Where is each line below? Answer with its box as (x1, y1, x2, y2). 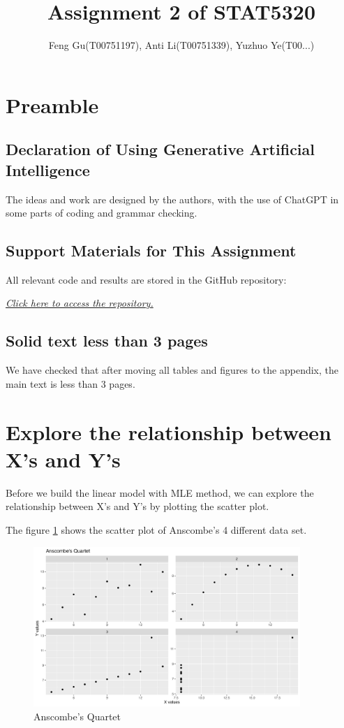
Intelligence (6, 159, 90, 180)
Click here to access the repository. (6, 296, 154, 310)
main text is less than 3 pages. (6, 376, 135, 391)
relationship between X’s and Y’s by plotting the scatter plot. (6, 499, 269, 514)
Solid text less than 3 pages (6, 330, 208, 351)
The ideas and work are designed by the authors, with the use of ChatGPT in (6, 191, 339, 206)
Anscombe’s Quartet (33, 708, 121, 723)
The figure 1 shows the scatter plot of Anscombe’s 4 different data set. (6, 522, 307, 537)
